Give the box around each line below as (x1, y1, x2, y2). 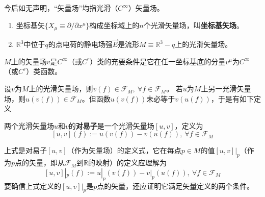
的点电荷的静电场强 (48, 39, 113, 50)
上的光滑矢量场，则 (29, 83, 93, 94)
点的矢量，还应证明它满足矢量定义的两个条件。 (97, 180, 254, 191)
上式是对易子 (4, 145, 47, 156)
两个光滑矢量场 (4, 120, 54, 131)
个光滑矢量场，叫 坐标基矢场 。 (143, 19, 244, 30)
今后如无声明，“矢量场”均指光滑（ (4, 3, 118, 13)
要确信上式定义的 (4, 180, 61, 191)
